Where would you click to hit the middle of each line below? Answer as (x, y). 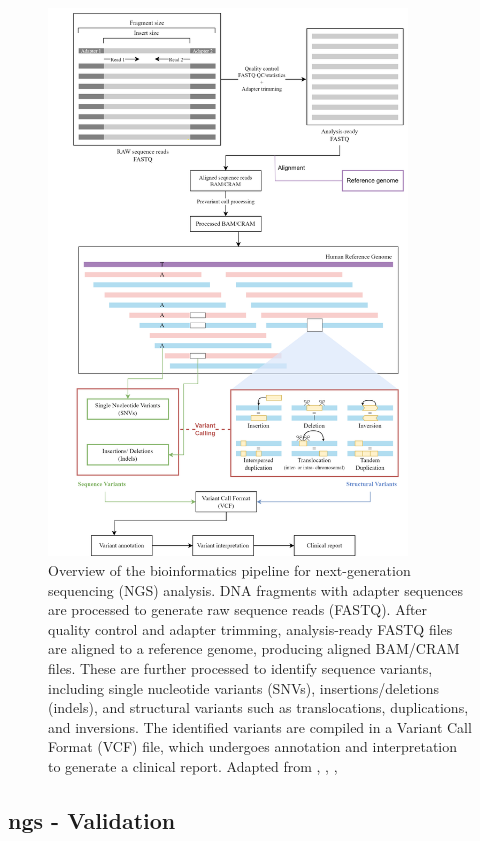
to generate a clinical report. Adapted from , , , (193, 765)
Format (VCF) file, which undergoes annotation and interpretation (253, 746)
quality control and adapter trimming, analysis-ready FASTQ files (250, 628)
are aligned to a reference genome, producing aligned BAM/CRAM (254, 648)
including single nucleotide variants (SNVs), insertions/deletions (244, 687)
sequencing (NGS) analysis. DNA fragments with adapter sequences (255, 589)
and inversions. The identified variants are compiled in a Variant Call (260, 726)
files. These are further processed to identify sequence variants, (240, 667)
